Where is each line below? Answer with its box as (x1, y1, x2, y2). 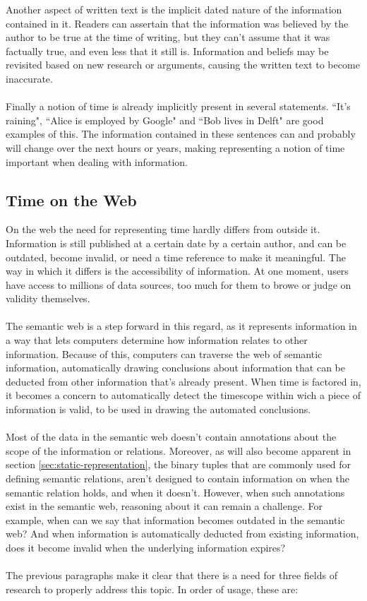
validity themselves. (6, 291, 90, 306)
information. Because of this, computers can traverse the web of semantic (6, 346, 323, 361)
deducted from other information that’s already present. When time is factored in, (6, 374, 361, 388)
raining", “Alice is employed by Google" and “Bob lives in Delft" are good (6, 112, 324, 127)
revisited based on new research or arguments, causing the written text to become (6, 57, 360, 72)
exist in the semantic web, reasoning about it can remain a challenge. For (6, 499, 323, 513)
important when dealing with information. (6, 154, 188, 169)
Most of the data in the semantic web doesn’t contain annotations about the (6, 429, 337, 444)
